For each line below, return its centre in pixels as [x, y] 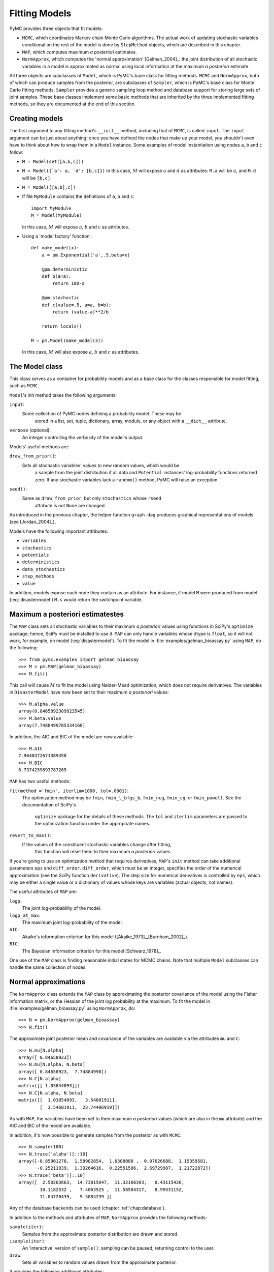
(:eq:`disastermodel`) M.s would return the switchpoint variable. [76, 600]
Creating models [36, 119]
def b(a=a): [56, 277]
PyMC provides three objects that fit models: [56, 28]
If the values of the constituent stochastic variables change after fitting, [97, 845]
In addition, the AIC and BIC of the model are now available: [72, 737]
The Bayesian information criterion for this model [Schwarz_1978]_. [92, 951]
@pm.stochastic [60, 298]
